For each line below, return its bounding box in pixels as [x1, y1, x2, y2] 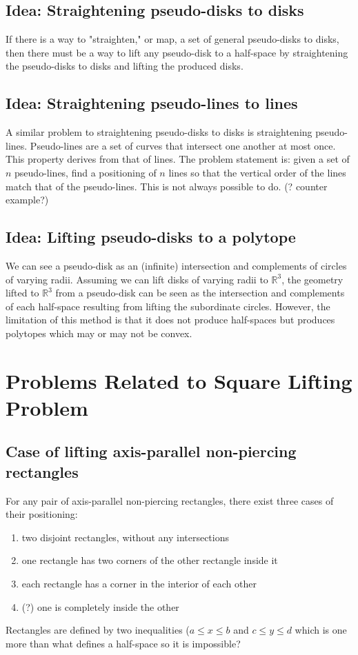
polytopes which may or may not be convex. [6, 325, 192, 340]
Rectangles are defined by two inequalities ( [6, 623, 190, 637]
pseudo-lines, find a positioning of [14, 165, 157, 179]
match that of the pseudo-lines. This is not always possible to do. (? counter [6, 179, 328, 193]
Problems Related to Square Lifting [6, 366, 352, 394]
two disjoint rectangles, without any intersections [21, 530, 230, 544]
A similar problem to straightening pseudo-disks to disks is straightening [6, 125, 312, 139]
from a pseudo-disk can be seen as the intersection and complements [55, 285, 345, 300]
